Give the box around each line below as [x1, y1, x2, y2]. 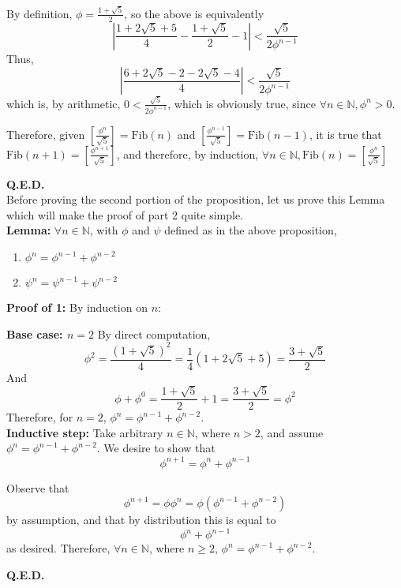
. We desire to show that [96, 440, 215, 456]
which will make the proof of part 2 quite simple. [6, 206, 243, 223]
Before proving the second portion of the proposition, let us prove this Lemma [6, 191, 385, 208]
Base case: [6, 325, 63, 342]
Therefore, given [6, 125, 85, 142]
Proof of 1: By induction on [6, 299, 148, 316]
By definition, [6, 5, 73, 21]
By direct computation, [97, 325, 211, 342]
